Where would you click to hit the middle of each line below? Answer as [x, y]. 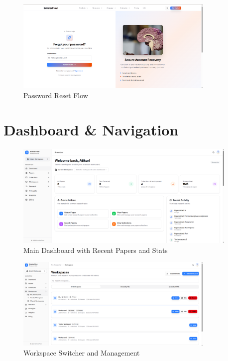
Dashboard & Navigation [91, 129]
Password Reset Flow [56, 95]
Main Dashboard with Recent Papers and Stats [96, 250]
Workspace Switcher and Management [82, 352]
